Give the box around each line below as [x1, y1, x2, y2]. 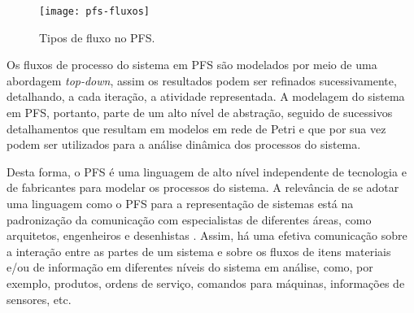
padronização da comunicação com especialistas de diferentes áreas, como [7, 211, 372, 228]
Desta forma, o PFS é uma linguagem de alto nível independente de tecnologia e [7, 163, 407, 180]
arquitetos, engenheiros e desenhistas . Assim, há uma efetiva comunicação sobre [7, 227, 407, 244]
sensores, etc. [7, 290, 72, 307]
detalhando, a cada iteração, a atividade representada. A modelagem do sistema [7, 88, 405, 105]
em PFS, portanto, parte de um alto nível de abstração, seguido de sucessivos [7, 104, 393, 121]
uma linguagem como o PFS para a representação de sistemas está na [7, 195, 354, 211]
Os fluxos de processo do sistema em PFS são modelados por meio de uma [7, 56, 377, 73]
